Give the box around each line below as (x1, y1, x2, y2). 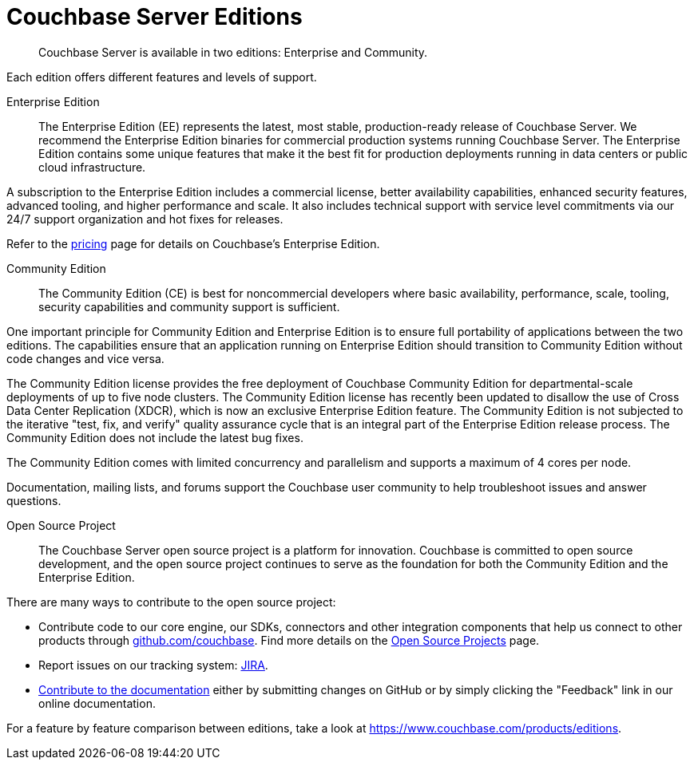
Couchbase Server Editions (6, 3, 303, 30)
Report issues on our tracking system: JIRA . (38, 657, 268, 672)
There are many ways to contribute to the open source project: (6, 594, 336, 609)
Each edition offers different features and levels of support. (6, 69, 317, 84)
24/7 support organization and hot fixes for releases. (6, 211, 284, 226)
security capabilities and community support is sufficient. (38, 299, 340, 314)
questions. (6, 493, 61, 507)
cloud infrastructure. (38, 160, 146, 174)
